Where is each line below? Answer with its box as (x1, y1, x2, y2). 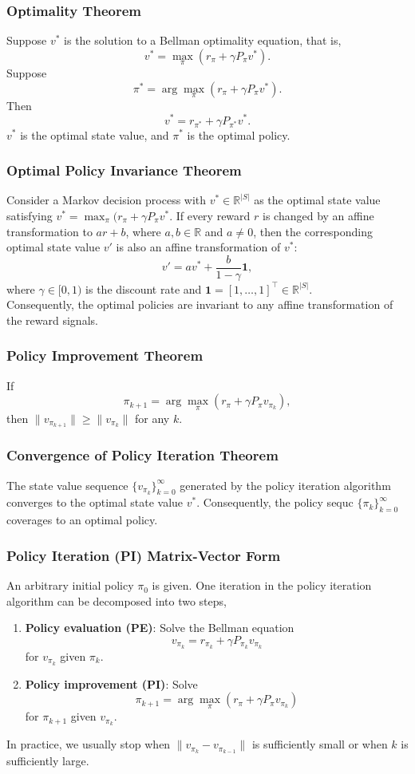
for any (135, 409, 170, 426)
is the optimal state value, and (20, 126, 169, 143)
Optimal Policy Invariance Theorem (6, 160, 242, 180)
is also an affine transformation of (116, 239, 281, 255)
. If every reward (169, 207, 251, 223)
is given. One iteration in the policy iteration (152, 577, 372, 594)
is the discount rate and (85, 280, 202, 297)
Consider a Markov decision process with (6, 192, 207, 208)
